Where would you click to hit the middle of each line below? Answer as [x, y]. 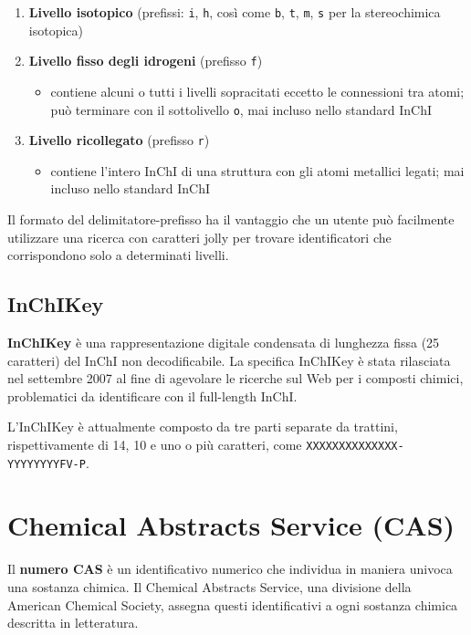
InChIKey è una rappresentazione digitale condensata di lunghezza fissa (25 [224, 342]
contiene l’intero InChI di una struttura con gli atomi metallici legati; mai [257, 170]
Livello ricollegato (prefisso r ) [119, 140]
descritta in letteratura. [73, 623]
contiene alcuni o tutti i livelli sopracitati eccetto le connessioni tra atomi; [257, 91]
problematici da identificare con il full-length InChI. [152, 396]
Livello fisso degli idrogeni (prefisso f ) [146, 61]
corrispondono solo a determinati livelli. [118, 255]
